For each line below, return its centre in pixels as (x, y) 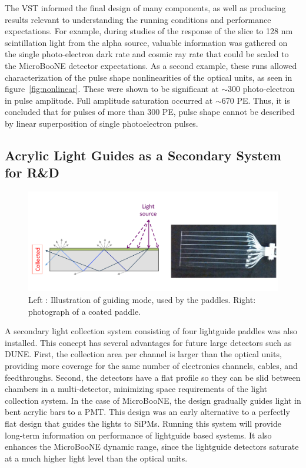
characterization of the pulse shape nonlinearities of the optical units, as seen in (149, 77)
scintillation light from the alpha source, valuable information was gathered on (146, 42)
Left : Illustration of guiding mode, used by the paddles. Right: (142, 300)
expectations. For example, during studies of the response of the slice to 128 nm (149, 31)
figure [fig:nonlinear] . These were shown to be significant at (112, 89)
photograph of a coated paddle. (85, 311)
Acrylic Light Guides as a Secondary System (143, 155)
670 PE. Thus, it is (256, 100)
